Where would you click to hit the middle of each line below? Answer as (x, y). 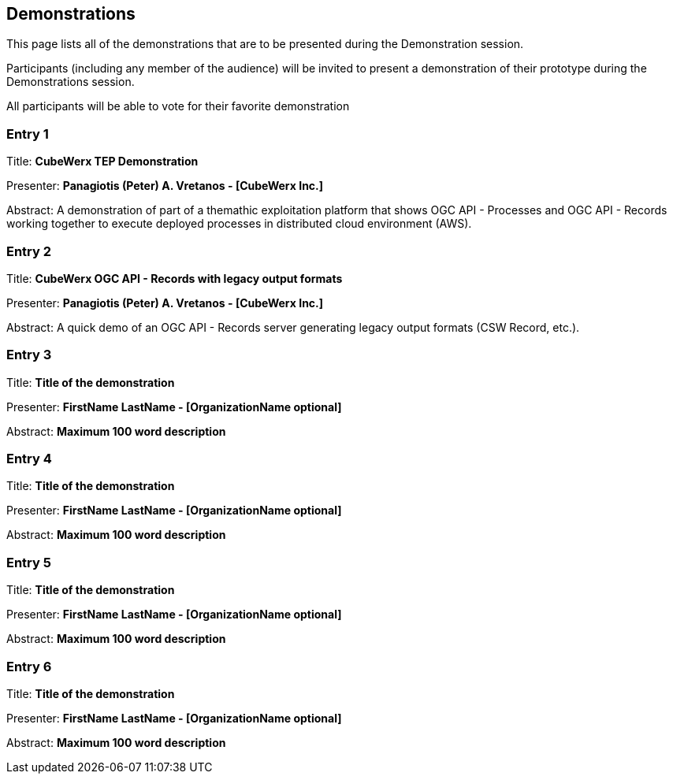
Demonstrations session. (71, 82)
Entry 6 (29, 666)
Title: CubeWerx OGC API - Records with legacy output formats (175, 278)
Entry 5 (29, 562)
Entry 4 (29, 459)
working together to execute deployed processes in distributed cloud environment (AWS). (239, 224)
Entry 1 (28, 134)
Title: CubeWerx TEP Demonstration (102, 162)
